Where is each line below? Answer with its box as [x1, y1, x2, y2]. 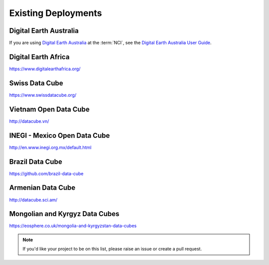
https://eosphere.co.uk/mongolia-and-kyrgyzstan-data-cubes [9, 223, 137, 229]
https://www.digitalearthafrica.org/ [9, 65, 81, 72]
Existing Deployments [9, 7, 102, 18]
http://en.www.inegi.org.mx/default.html [9, 144, 92, 150]
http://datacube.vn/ [9, 118, 49, 124]
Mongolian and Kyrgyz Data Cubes [9, 210, 120, 218]
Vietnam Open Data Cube [9, 105, 90, 113]
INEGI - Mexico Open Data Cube [9, 131, 110, 140]
